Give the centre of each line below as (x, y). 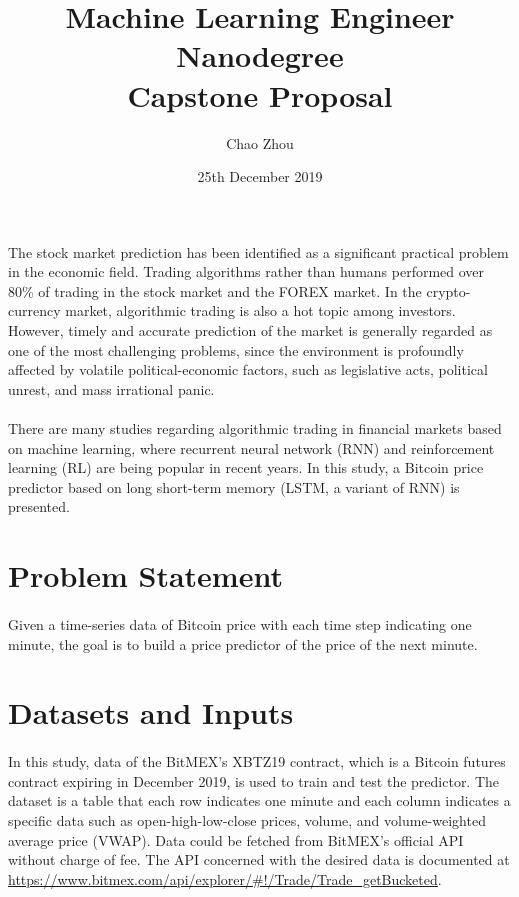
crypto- (448, 290)
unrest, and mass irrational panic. (111, 388)
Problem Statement (145, 575)
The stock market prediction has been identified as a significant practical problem (258, 251)
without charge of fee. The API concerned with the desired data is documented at (259, 859)
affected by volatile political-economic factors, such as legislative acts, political (248, 369)
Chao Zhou (260, 142)
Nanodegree (260, 55)
